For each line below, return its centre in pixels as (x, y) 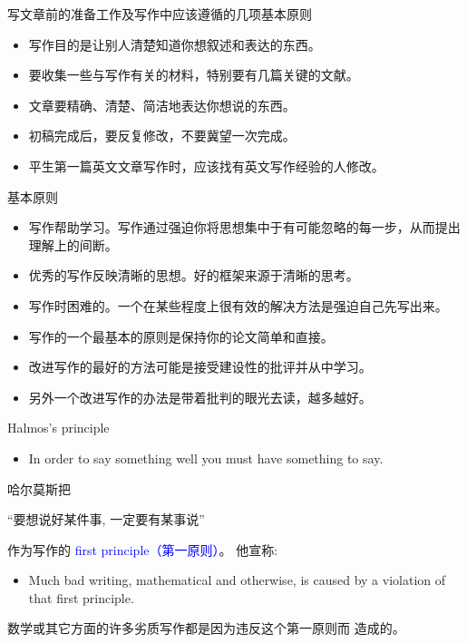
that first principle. (81, 597)
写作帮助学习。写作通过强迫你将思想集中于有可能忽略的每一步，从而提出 (244, 227)
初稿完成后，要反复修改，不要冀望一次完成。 (162, 136)
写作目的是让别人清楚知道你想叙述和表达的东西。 (175, 44)
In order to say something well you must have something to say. (206, 458)
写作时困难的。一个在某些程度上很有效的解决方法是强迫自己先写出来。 (238, 305)
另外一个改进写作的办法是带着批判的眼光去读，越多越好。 (200, 397)
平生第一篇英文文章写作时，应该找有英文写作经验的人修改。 (206, 166)
